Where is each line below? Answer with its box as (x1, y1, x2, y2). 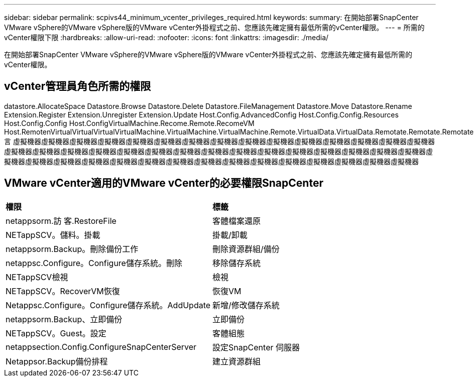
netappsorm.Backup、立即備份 (6, 314, 123, 324)
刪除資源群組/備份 (212, 243, 280, 254)
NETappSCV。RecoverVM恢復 (6, 286, 120, 296)
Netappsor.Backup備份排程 (6, 356, 108, 366)
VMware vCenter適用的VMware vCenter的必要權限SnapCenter (4, 177, 323, 190)
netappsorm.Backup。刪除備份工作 (6, 243, 139, 254)
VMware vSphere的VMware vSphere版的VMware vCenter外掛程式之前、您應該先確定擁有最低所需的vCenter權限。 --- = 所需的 (4, 23, 425, 32)
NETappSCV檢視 (6, 272, 68, 282)
